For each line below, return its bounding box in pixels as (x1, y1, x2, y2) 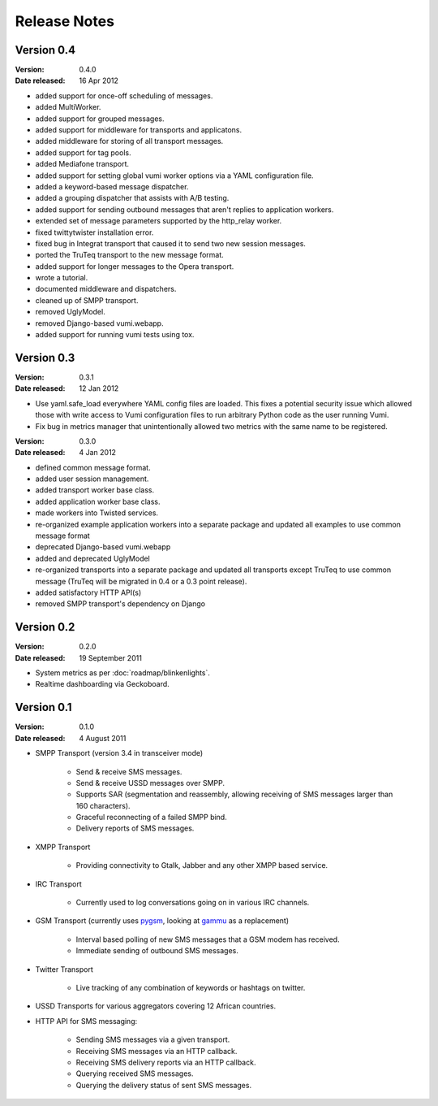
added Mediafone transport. (35, 159, 130, 169)
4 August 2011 (79, 733, 127, 743)
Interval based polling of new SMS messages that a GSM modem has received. (75, 935, 340, 944)
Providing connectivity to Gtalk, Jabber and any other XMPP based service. (75, 861, 328, 870)
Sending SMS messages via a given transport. (75, 1034, 230, 1044)
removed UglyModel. (35, 307, 105, 317)
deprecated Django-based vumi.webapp (35, 542, 171, 552)
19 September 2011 (79, 653, 142, 662)
